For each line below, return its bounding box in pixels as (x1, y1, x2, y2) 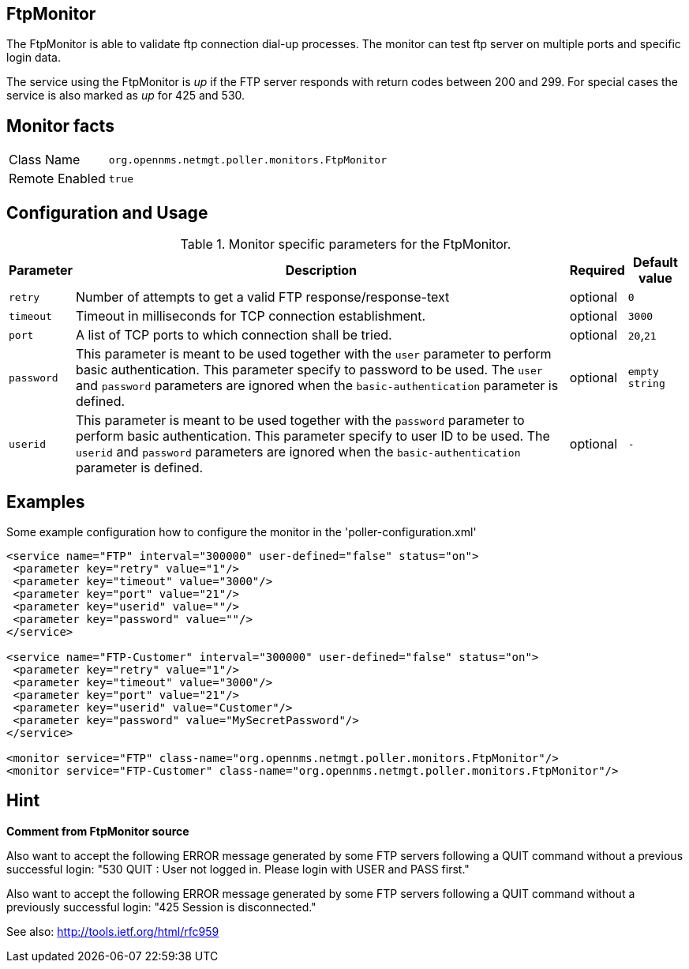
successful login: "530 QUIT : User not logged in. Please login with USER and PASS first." (6, 862, 470, 876)
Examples (6, 491, 85, 512)
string (627, 377, 665, 390)
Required (569, 262, 625, 279)
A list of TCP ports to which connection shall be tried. (75, 327, 392, 344)
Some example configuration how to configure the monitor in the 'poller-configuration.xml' (6, 524, 477, 539)
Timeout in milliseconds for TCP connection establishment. (75, 308, 426, 325)
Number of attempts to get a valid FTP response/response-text (75, 289, 450, 306)
